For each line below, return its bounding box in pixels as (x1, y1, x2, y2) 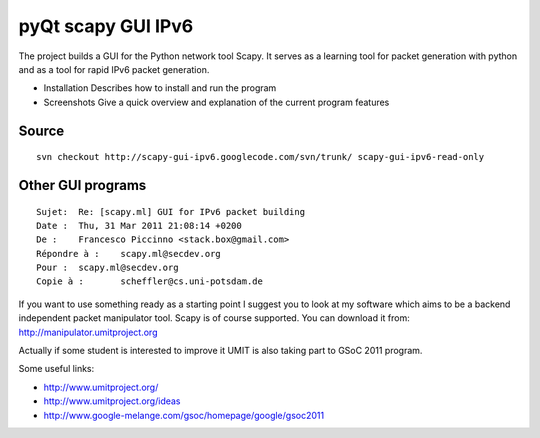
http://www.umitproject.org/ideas (43, 395, 181, 407)
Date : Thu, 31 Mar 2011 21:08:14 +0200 (36, 220, 242, 231)
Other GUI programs (18, 176, 147, 194)
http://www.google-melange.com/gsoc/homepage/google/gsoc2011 (43, 409, 325, 421)
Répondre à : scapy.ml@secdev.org (36, 248, 222, 259)
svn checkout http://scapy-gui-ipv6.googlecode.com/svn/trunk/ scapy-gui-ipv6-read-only (36, 151, 485, 163)
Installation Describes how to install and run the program (43, 82, 277, 94)
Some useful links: (18, 363, 95, 375)
